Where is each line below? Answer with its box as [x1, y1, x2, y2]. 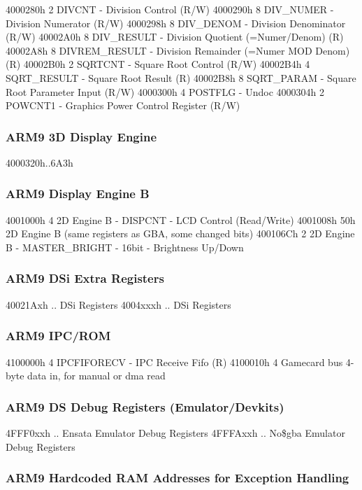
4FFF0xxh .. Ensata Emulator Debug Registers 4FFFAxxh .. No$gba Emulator [6, 426, 345, 440]
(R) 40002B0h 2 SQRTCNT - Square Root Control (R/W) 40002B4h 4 [6, 57, 310, 71]
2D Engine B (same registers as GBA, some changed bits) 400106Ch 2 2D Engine [6, 226, 355, 241]
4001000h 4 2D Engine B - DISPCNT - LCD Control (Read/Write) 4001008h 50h [6, 212, 356, 227]
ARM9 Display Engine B [6, 185, 150, 202]
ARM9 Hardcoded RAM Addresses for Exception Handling [6, 469, 349, 486]
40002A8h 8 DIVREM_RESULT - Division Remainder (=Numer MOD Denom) [6, 43, 350, 57]
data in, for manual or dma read [27, 368, 166, 383]
